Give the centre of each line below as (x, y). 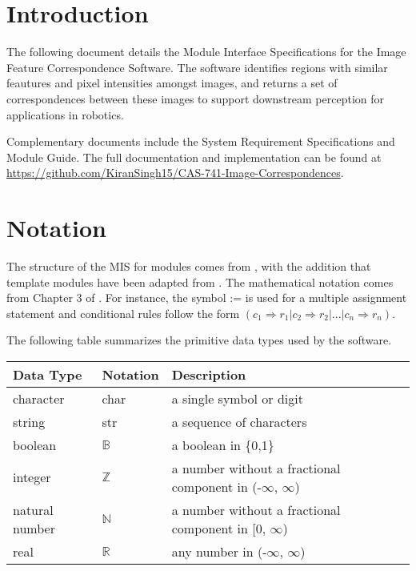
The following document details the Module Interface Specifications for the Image (206, 52)
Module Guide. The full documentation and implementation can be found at (194, 157)
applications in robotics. (65, 114)
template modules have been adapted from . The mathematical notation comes (200, 281)
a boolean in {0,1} (223, 444)
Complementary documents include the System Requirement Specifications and (201, 141)
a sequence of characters (239, 421)
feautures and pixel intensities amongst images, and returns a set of (172, 83)
